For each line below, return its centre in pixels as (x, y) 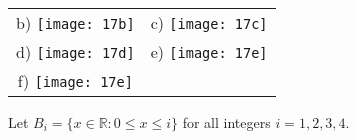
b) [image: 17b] (75, 22)
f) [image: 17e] (75, 80)
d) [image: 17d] (75, 51)
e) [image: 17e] (209, 51)
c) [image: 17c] (209, 22)
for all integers (226, 121)
